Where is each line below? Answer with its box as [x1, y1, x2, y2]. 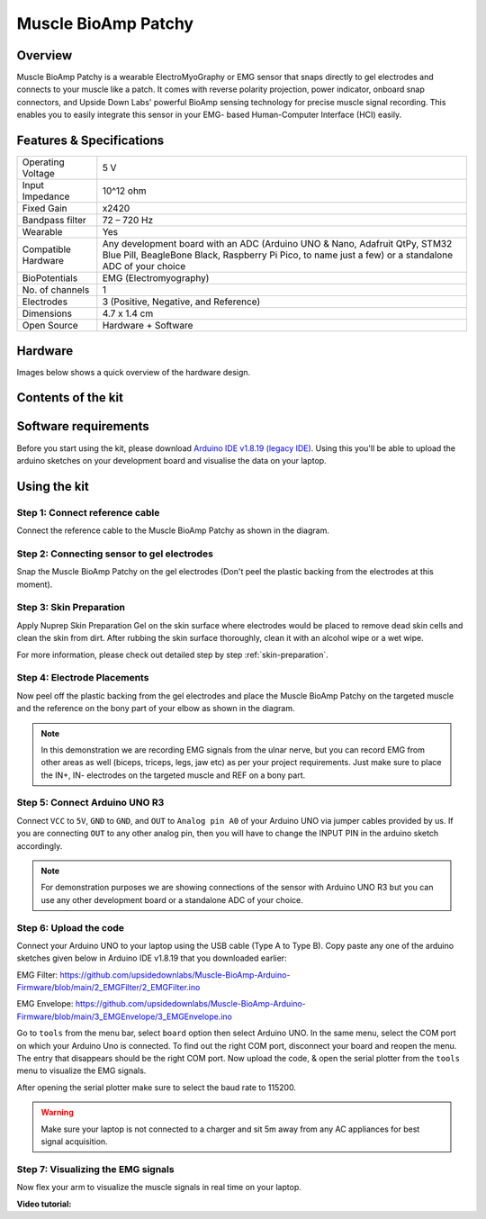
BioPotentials [22, 272, 78, 284]
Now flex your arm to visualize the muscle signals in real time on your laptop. [16, 1182, 301, 1193]
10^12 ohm [102, 185, 148, 197]
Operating [22, 156, 65, 168]
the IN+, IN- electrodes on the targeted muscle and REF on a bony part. [40, 770, 306, 781]
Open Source [22, 320, 78, 332]
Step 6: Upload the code [16, 921, 125, 934]
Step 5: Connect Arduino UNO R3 [16, 797, 165, 809]
